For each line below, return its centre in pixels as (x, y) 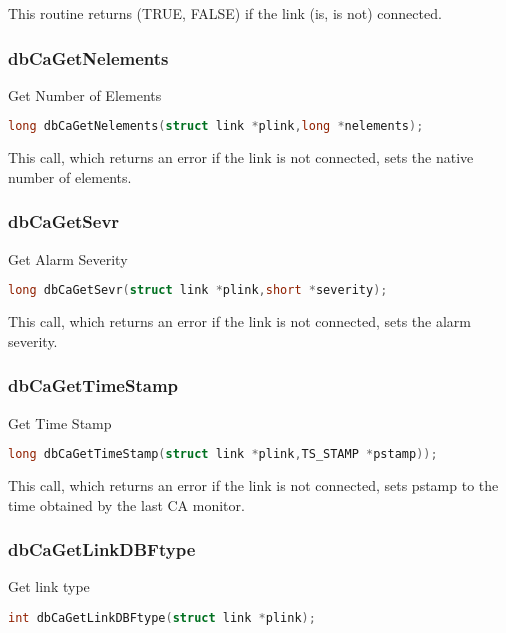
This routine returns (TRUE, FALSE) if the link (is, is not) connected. (225, 13)
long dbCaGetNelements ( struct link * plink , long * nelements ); (216, 126)
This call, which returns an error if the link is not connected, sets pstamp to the (253, 485)
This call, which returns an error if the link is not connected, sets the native (241, 157)
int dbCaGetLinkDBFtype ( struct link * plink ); (162, 618)
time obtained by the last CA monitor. (126, 504)
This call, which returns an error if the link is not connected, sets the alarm (239, 321)
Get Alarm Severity (68, 258)
